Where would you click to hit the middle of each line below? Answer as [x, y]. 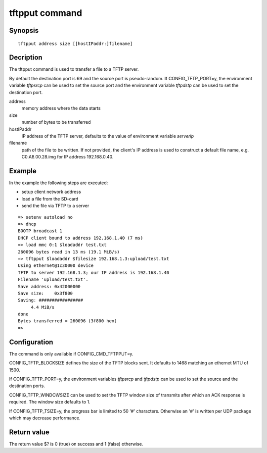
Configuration [31, 342]
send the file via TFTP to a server [55, 206]
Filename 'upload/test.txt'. [53, 279]
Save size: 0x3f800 [45, 293]
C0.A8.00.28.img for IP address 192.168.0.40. [67, 157]
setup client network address [51, 192]
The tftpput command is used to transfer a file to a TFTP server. [74, 69]
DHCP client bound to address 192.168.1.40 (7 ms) [81, 238]
